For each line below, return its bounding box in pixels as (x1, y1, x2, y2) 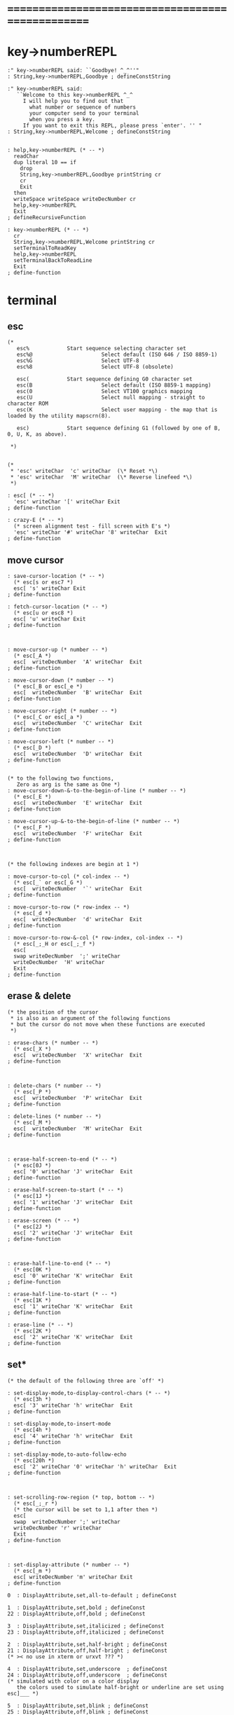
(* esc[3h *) (13, 1396, 52, 1403)
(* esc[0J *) (13, 1162, 52, 1169)
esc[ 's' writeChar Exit (13, 584, 86, 592)
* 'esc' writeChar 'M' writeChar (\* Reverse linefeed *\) (10, 474, 193, 481)
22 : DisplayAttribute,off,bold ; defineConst (7, 1610, 146, 1617)
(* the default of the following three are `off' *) (7, 1377, 165, 1384)
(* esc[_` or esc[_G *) (13, 879, 83, 886)
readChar (13, 153, 39, 160)
